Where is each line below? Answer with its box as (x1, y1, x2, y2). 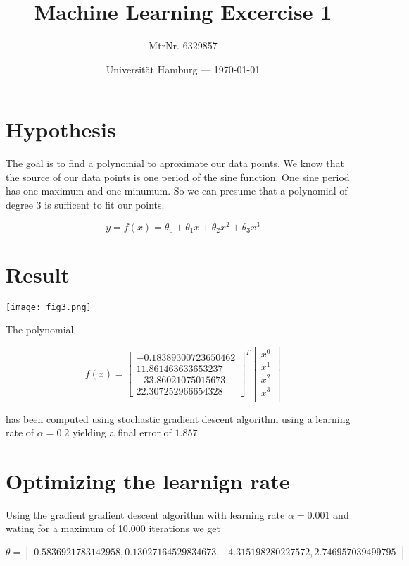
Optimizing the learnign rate (6, 466, 290, 495)
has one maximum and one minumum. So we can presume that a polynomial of (6, 183, 348, 198)
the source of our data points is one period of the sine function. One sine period (6, 169, 350, 184)
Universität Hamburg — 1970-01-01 (106, 61, 260, 76)
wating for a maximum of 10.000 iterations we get (6, 521, 221, 536)
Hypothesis (6, 115, 116, 144)
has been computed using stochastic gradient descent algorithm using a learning (6, 411, 351, 426)
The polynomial (6, 322, 74, 337)
